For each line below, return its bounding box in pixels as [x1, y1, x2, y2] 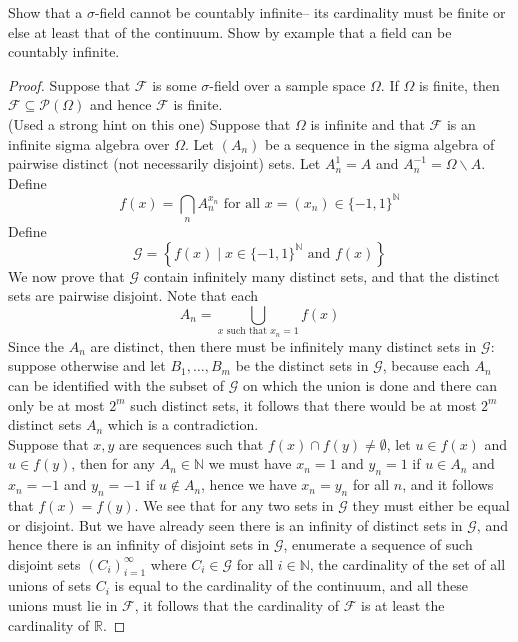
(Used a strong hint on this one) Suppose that [8, 113, 291, 134]
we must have [208, 453, 292, 474]
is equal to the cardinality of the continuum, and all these [114, 575, 468, 596]
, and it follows [402, 474, 494, 495]
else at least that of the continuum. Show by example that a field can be [8, 21, 452, 42]
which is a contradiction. [107, 414, 259, 435]
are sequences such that [119, 433, 264, 454]
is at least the [361, 595, 445, 616]
